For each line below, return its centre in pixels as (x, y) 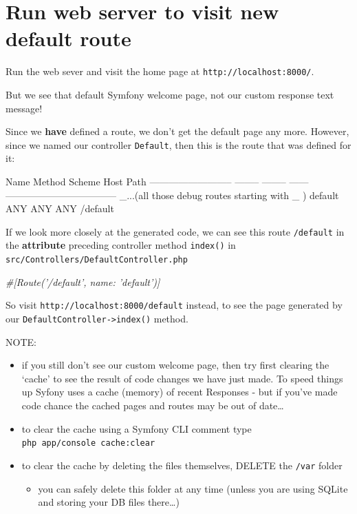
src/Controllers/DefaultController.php (97, 260)
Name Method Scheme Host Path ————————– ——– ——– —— (157, 181)
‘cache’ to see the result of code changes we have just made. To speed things (182, 378)
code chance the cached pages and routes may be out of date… (153, 405)
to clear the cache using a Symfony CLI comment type (137, 428)
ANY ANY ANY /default (60, 208)
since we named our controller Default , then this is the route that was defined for (178, 144)
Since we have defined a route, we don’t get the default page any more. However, (177, 131)
